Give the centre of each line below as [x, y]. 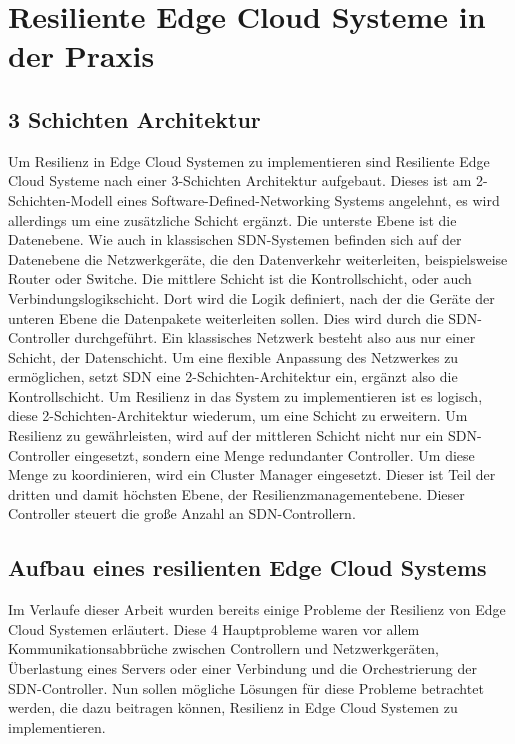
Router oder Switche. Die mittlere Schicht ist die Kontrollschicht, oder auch [240, 278]
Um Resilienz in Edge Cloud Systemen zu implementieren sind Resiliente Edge [249, 160]
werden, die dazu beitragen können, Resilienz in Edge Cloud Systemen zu [233, 707]
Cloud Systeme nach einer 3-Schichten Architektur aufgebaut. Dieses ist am [240, 180]
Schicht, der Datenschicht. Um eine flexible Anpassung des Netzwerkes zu [233, 356]
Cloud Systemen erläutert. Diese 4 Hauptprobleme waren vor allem [214, 628]
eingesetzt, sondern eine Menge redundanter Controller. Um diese [274, 454]
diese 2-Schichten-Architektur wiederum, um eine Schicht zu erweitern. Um [238, 415]
